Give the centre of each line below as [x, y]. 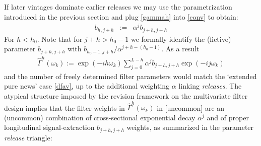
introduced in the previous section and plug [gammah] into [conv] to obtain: [121, 16]
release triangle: [28, 137]
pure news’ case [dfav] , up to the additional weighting [87, 86]
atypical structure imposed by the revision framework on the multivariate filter [126, 95]
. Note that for [60, 39]
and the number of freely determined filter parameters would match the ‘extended [130, 76]
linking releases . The [210, 86]
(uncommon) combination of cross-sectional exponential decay [100, 117]
